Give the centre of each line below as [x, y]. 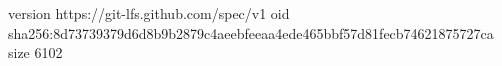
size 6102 [35, 52]
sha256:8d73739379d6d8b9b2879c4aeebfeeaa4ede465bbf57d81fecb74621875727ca [251, 32]
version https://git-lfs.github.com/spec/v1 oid [149, 13]
